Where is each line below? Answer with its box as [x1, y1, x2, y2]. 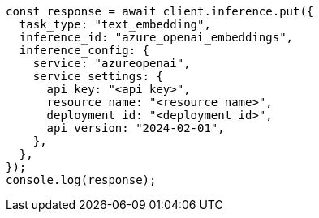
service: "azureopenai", [32, 57, 191, 70]
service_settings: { [32, 70, 163, 83]
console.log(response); [6, 173, 157, 186]
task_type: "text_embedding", [19, 18, 211, 31]
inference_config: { [19, 44, 150, 57]
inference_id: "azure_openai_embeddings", [19, 31, 294, 44]
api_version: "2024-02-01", [46, 122, 225, 135]
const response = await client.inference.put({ [6, 5, 314, 18]
